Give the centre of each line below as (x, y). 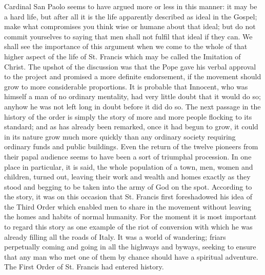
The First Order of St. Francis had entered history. (84, 267)
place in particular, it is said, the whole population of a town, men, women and (129, 166)
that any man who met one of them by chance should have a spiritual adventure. (131, 256)
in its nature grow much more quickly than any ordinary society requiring (120, 136)
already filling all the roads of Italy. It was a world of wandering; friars (115, 236)
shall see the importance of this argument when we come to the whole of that (126, 46)
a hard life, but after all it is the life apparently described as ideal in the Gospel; (131, 16)
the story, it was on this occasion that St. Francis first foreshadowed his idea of (128, 197)
